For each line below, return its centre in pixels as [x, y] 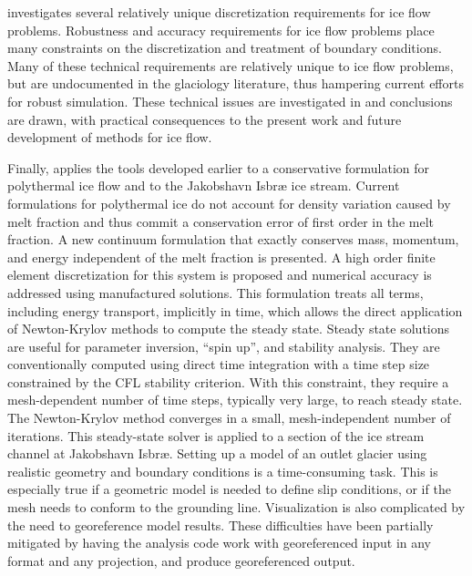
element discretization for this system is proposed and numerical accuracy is [220, 275]
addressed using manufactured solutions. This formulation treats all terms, [215, 292]
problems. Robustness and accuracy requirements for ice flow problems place [221, 30]
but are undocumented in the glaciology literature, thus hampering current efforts [236, 83]
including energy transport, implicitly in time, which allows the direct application [235, 310]
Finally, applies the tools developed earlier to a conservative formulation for [219, 167]
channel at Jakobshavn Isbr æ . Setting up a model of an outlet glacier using [217, 453]
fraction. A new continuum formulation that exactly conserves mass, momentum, [233, 239]
